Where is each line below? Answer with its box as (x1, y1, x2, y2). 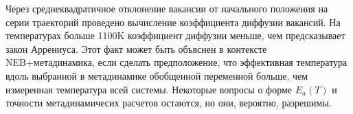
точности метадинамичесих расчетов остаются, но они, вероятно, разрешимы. (5, 95, 332, 110)
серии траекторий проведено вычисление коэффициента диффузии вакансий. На (5, 14, 341, 29)
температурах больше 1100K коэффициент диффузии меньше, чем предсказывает (5, 28, 345, 43)
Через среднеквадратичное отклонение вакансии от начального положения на (5, 1, 328, 15)
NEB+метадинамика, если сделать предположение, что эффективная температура (5, 55, 348, 69)
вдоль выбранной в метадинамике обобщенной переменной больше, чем (5, 68, 308, 82)
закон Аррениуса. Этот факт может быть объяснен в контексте (5, 41, 267, 56)
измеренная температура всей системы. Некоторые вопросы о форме (5, 82, 293, 96)
